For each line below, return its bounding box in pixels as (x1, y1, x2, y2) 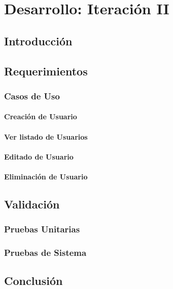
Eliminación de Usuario (4, 171, 88, 181)
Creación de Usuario (4, 111, 77, 122)
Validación (4, 196, 60, 212)
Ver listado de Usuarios (4, 131, 88, 142)
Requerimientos (4, 63, 88, 78)
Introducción (4, 33, 73, 48)
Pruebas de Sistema (4, 246, 87, 259)
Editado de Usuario (4, 151, 74, 162)
